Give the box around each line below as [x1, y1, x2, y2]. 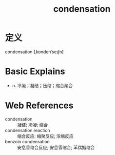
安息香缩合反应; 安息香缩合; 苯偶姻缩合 [17, 144, 95, 150]
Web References [5, 100, 74, 111]
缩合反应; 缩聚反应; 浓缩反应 [17, 133, 74, 139]
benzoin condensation [5, 138, 50, 144]
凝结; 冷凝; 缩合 [17, 122, 48, 128]
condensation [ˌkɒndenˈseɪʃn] [5, 49, 64, 55]
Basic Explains [5, 66, 65, 77]
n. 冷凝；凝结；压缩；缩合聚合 [12, 82, 73, 88]
